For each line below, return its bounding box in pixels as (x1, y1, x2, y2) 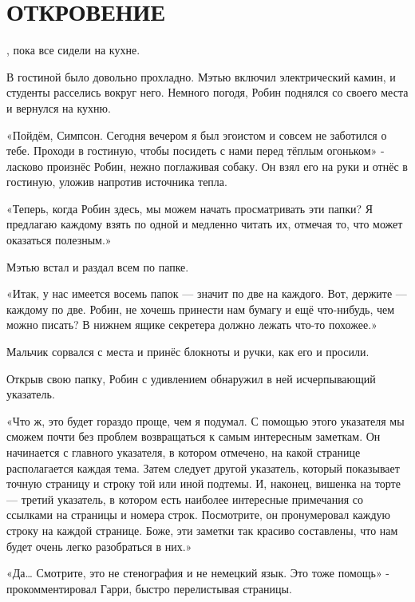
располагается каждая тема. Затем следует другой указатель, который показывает (6, 459, 400, 476)
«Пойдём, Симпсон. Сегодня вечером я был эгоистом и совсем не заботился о (6, 126, 387, 143)
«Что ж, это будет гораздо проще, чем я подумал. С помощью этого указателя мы (6, 412, 405, 429)
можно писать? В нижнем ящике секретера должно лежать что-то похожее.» (6, 316, 377, 333)
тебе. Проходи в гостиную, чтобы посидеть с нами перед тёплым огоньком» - (6, 142, 385, 159)
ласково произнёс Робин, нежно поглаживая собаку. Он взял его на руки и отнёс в (6, 157, 408, 174)
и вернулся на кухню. (6, 99, 111, 116)
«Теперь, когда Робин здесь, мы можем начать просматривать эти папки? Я (6, 200, 373, 216)
